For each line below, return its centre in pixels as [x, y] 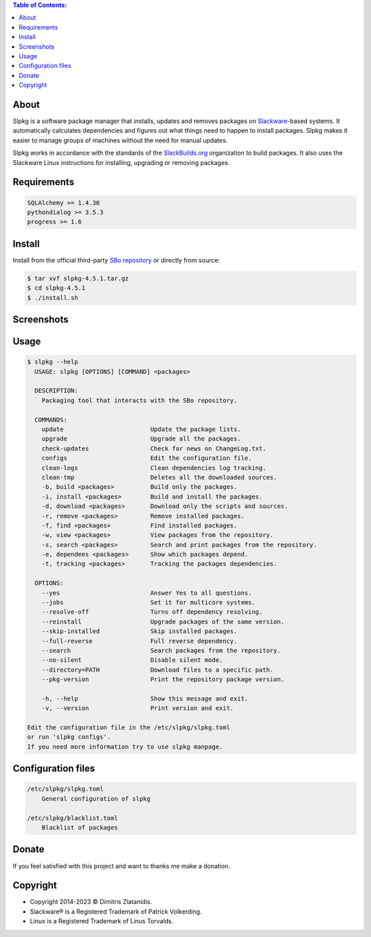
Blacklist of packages [80, 828]
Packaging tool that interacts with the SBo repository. [139, 400]
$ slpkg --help [53, 362]
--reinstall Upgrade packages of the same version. [163, 621]
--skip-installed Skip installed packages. [139, 631]
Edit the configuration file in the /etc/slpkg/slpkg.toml [128, 728]
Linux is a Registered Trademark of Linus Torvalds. [102, 921]
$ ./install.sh [53, 298]
